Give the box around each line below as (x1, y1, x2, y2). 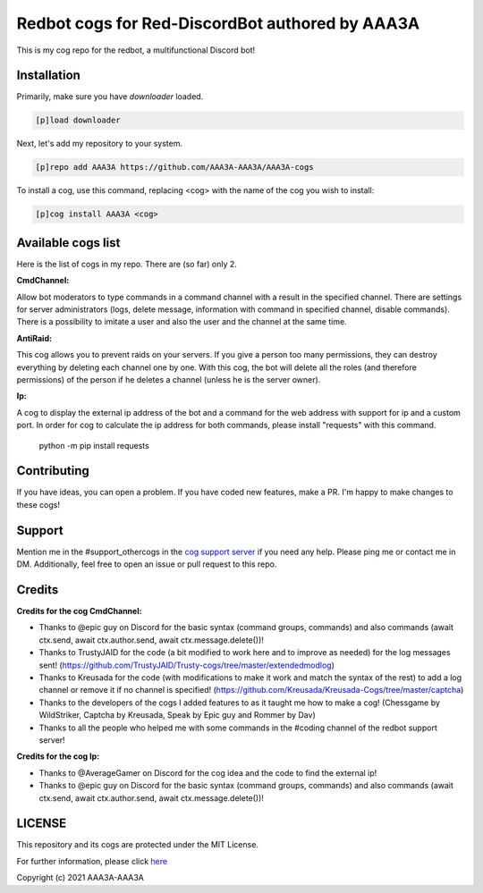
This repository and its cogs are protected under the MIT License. (16, 839, 259, 850)
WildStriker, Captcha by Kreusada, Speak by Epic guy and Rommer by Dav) (38, 710, 317, 720)
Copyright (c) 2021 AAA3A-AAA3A (16, 872, 145, 883)
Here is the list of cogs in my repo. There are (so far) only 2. (16, 258, 237, 269)
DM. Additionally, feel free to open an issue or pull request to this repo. (16, 559, 277, 569)
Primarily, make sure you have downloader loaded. (16, 91, 204, 102)
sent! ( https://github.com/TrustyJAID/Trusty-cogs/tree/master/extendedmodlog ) (38, 660, 335, 670)
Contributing (16, 463, 89, 478)
